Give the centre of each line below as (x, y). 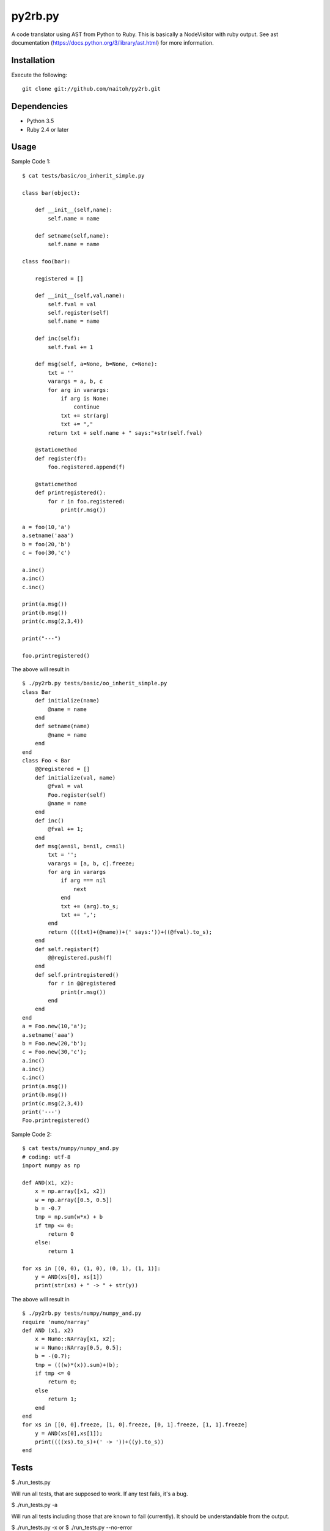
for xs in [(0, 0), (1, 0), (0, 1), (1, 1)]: (92, 1268)
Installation (33, 60)
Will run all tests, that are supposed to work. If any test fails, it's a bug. (100, 1494)
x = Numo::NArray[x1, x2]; (75, 1339)
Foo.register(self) (77, 795)
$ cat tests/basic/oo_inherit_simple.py (83, 175)
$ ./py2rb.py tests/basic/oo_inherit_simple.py (95, 683)
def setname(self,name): (72, 235)
